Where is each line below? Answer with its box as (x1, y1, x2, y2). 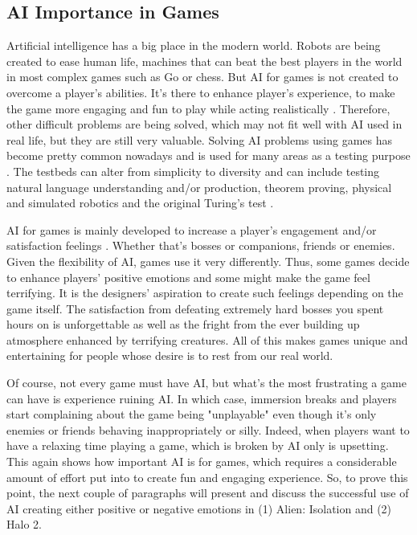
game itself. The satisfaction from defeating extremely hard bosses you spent (6, 300, 384, 317)
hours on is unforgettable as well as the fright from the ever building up (6, 316, 360, 333)
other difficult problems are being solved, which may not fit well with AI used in (6, 116, 403, 133)
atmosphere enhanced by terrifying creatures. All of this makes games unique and (6, 331, 408, 348)
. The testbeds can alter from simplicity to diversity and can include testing (6, 162, 380, 179)
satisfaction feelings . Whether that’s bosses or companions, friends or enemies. (6, 237, 395, 254)
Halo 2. (6, 516, 42, 533)
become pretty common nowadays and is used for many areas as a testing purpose (6, 147, 411, 164)
